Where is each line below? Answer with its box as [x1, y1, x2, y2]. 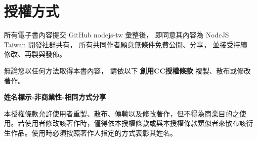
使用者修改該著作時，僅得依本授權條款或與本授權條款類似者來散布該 [24, 118, 246, 128]
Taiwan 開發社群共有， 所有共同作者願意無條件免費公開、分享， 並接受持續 [4, 39, 248, 49]
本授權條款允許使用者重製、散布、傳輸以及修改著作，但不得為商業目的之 [4, 108, 239, 118]
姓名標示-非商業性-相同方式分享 [4, 92, 106, 102]
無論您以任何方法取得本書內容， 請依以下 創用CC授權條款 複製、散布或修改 [4, 65, 251, 75]
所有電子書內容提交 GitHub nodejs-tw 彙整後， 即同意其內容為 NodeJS [4, 30, 229, 40]
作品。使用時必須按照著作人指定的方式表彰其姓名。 [10, 127, 177, 138]
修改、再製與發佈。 [4, 49, 66, 59]
